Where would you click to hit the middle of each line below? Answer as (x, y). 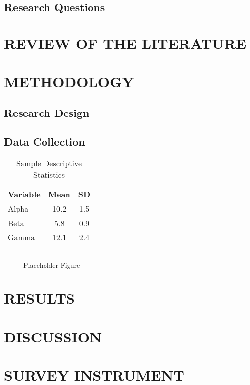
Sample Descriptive (49, 163)
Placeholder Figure (52, 264)
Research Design (47, 112)
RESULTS (39, 298)
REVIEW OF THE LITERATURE (125, 43)
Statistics (49, 174)
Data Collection (45, 141)
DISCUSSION (53, 336)
